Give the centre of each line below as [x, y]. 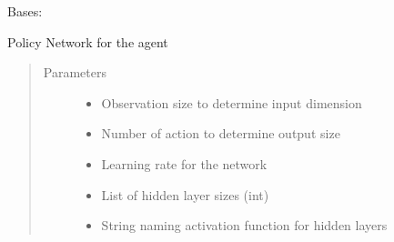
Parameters [75, 72]
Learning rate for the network [184, 163]
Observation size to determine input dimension [232, 102]
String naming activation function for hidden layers [244, 225]
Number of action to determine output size [221, 133]
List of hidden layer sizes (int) [185, 194]
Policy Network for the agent [88, 41]
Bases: [25, 11]
